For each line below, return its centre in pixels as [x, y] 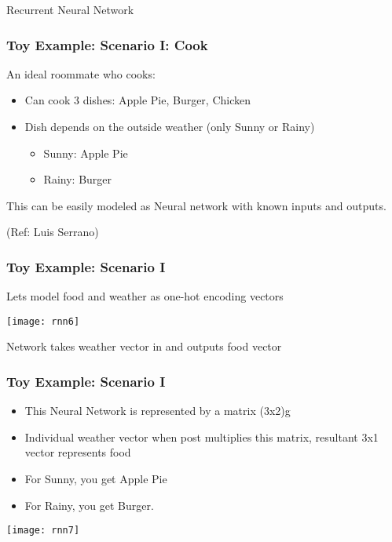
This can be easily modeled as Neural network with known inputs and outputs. [196, 205]
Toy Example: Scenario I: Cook [107, 44]
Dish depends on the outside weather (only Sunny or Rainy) [170, 126]
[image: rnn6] [43, 321]
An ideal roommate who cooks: [81, 73]
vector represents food [78, 452]
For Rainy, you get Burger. [89, 505]
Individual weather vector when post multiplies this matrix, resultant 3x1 [201, 437]
